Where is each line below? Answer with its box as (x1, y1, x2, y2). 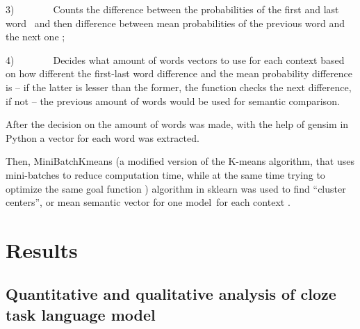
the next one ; (6, 29, 65, 44)
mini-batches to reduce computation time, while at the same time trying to (6, 167, 325, 182)
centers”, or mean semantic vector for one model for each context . (6, 195, 291, 209)
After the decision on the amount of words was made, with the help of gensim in (6, 117, 349, 131)
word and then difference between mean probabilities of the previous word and (6, 15, 345, 30)
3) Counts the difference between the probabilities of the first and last (6, 2, 339, 16)
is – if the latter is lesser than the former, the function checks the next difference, (6, 79, 352, 94)
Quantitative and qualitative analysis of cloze (6, 283, 336, 305)
